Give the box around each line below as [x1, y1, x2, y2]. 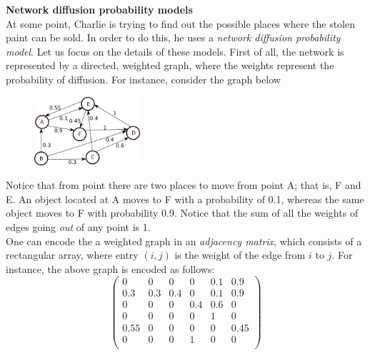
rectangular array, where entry [6, 247, 139, 262]
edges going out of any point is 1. [6, 219, 151, 234]
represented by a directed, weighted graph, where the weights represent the [6, 58, 334, 73]
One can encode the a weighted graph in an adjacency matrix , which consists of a [6, 233, 362, 248]
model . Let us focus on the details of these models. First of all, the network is [6, 43, 344, 58]
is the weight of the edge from [174, 247, 306, 262]
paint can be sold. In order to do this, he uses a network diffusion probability [6, 30, 341, 45]
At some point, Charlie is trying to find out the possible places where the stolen [6, 16, 356, 31]
